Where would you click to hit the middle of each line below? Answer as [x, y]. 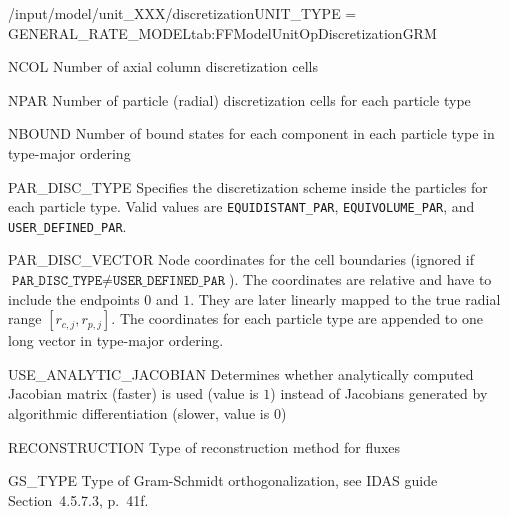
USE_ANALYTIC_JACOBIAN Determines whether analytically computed [241, 373]
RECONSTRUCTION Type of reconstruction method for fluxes [204, 446]
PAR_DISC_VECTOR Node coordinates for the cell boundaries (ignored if [241, 259]
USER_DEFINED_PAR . [67, 225]
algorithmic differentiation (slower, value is [139, 413]
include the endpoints [74, 298]
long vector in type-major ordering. [116, 340]
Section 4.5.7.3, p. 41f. [78, 499]
